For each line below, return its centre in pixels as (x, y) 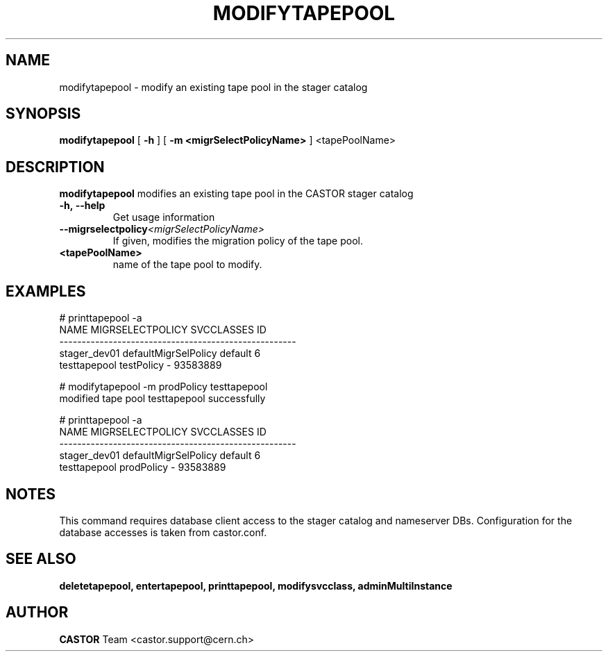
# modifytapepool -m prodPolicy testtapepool (163, 387)
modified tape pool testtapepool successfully (162, 399)
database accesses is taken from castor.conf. (163, 532)
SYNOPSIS (43, 114)
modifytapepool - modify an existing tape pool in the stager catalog (213, 87)
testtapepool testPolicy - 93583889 (141, 365)
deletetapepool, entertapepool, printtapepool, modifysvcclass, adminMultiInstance (256, 585)
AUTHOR (37, 613)
